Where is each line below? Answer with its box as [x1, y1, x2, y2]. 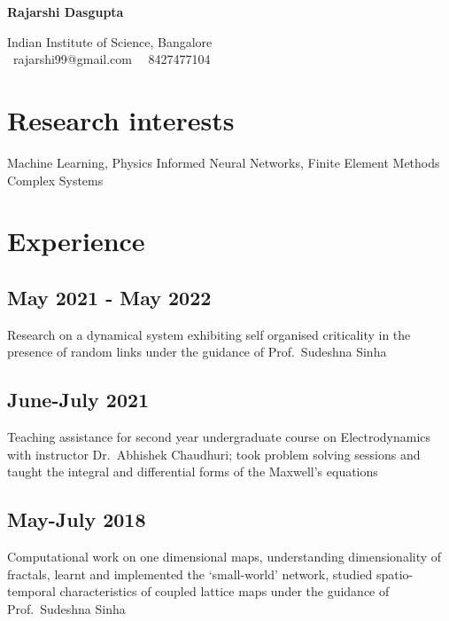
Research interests [7, 101, 235, 138]
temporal [7, 582, 56, 601]
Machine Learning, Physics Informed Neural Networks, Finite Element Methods [7, 153, 440, 171]
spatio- [375, 564, 414, 583]
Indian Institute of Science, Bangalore [7, 32, 213, 51]
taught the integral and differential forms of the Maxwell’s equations [7, 462, 378, 481]
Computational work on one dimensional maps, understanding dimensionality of [7, 547, 442, 566]
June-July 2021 [7, 386, 150, 413]
